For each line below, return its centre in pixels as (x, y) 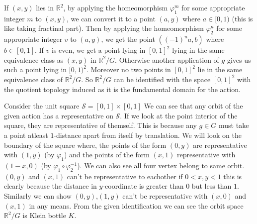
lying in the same (198, 50)
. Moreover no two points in (129, 69)
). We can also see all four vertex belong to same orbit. (161, 165)
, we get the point (128, 39)
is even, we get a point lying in (99, 50)
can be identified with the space (162, 79)
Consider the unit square (42, 106)
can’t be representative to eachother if (125, 176)
